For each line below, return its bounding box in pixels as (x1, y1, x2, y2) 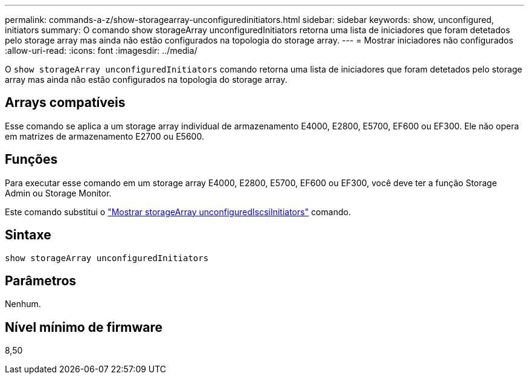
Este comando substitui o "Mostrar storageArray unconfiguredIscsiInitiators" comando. (5, 206, 351, 217)
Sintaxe (5, 227, 51, 243)
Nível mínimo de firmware (5, 319, 163, 335)
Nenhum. (5, 299, 41, 309)
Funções (5, 152, 58, 167)
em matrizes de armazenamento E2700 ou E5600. (5, 131, 204, 141)
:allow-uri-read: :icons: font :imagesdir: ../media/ (5, 45, 197, 56)
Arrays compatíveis (5, 95, 126, 111)
